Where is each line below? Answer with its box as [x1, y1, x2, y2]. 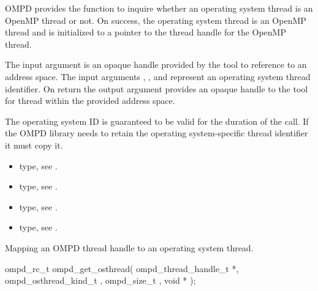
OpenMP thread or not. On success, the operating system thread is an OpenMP [5, 13, 306, 26]
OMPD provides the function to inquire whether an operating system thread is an [5, 2, 313, 14]
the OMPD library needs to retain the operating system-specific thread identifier [5, 127, 308, 139]
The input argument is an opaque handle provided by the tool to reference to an [5, 58, 307, 71]
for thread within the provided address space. [5, 94, 175, 107]
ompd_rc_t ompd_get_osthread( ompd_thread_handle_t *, [5, 262, 239, 274]
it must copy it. [5, 138, 63, 151]
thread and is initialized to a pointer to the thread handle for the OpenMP [5, 26, 286, 39]
